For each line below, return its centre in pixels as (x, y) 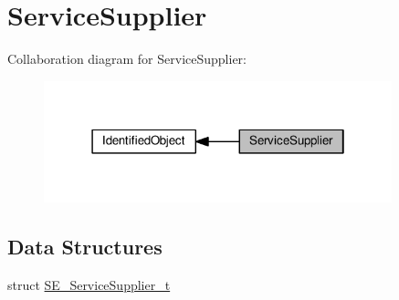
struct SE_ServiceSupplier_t (89, 285)
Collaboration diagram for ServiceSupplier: (127, 59)
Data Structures (85, 247)
